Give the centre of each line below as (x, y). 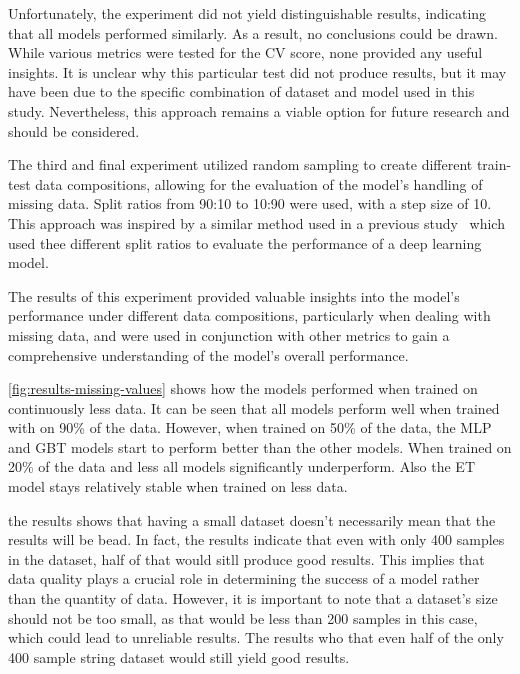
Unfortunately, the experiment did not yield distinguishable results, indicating (247, 13)
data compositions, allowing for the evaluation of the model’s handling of (259, 183)
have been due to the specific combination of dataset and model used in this (241, 91)
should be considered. (74, 130)
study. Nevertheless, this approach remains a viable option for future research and (259, 110)
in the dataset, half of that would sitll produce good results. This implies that (246, 558)
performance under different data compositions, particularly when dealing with (249, 315)
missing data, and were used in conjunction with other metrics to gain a (229, 334)
